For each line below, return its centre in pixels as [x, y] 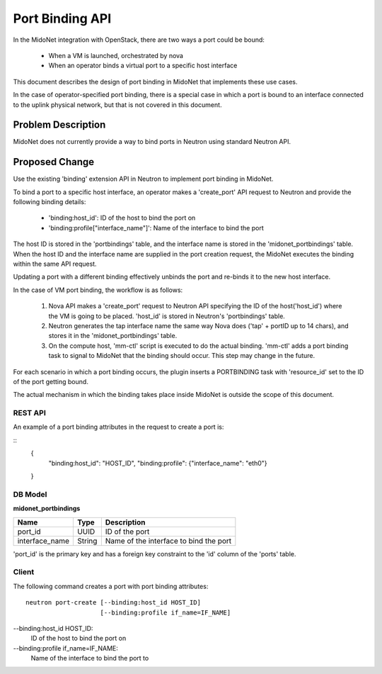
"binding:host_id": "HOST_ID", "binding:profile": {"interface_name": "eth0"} [158, 463]
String [87, 541]
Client [24, 572]
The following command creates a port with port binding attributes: [111, 586]
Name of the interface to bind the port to [90, 658]
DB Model [30, 494]
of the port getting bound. [51, 381]
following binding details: [50, 202]
